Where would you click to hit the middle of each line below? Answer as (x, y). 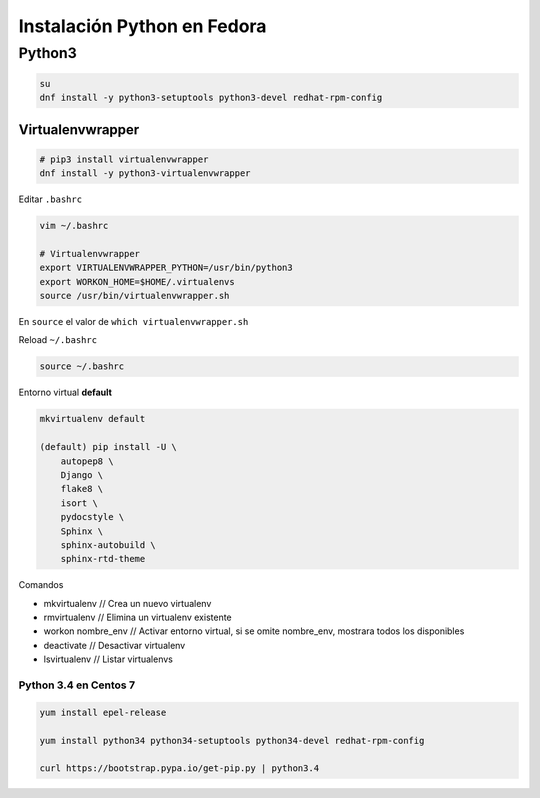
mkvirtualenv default (92, 419)
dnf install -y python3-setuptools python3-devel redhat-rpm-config (211, 98)
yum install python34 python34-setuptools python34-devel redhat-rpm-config (232, 740)
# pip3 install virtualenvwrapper (124, 159)
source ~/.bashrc (82, 366)
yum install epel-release (103, 712)
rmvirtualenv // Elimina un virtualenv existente (137, 617)
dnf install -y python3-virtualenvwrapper (145, 173)
